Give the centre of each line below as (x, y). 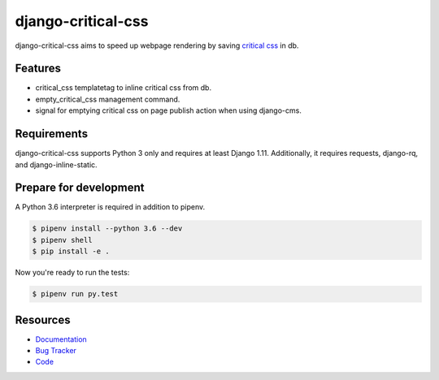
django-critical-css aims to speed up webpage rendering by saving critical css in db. (157, 45)
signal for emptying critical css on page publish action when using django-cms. (169, 110)
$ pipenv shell (62, 240)
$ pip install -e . (71, 251)
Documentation (61, 339)
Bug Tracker (56, 351)
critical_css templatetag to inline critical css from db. (123, 88)
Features (38, 69)
